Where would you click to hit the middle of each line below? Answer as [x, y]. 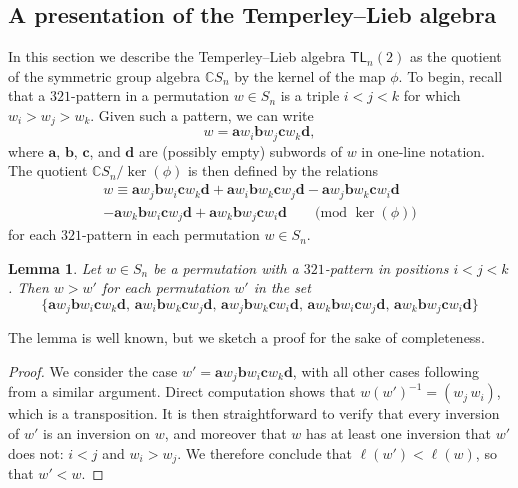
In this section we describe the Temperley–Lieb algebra [177, 56]
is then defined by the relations [282, 170]
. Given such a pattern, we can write [202, 114]
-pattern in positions [386, 267]
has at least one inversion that [398, 432]
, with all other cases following [385, 370]
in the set [282, 287]
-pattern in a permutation [150, 95]
